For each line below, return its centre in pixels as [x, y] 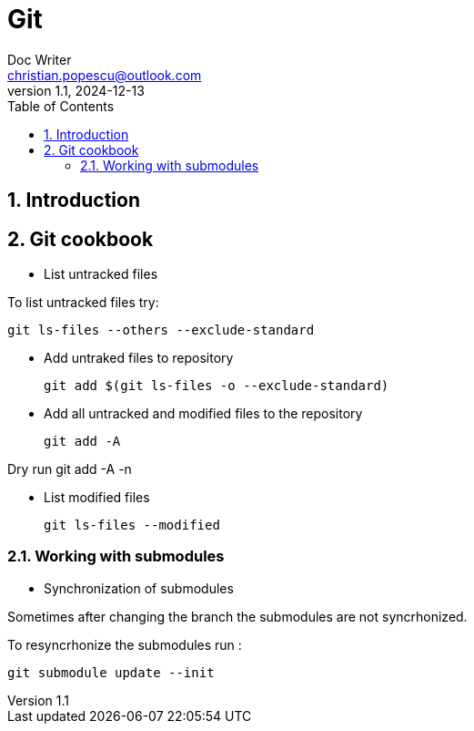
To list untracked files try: [83, 303]
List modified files [97, 498]
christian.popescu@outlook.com [105, 75]
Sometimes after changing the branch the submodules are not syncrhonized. [237, 616]
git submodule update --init [111, 672]
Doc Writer [40, 59]
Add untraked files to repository [139, 358]
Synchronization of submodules [139, 588]
